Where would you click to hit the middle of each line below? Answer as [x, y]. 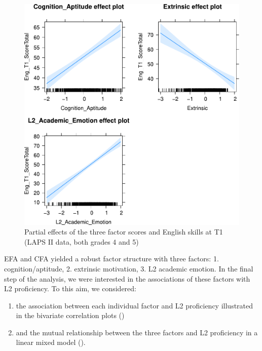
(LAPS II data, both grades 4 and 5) [82, 241]
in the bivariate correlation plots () [70, 315]
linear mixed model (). [51, 342]
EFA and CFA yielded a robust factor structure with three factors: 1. [111, 259]
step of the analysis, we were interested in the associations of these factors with [127, 278]
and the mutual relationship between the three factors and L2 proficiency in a [137, 332]
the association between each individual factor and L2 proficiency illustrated [135, 305]
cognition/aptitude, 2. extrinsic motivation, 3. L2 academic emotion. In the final [129, 268]
